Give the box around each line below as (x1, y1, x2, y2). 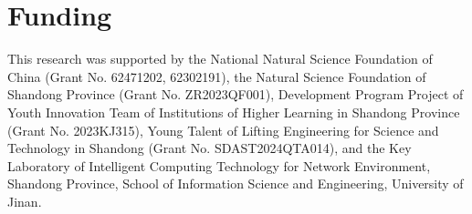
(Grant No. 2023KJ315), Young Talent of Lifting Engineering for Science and (7, 120, 439, 139)
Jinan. (7, 191, 42, 210)
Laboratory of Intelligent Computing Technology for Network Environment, (7, 156, 431, 175)
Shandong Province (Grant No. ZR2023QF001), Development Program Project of (7, 85, 464, 104)
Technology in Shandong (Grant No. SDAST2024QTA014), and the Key (7, 138, 412, 158)
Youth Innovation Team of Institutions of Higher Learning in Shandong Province (7, 102, 460, 121)
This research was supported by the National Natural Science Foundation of (7, 49, 433, 68)
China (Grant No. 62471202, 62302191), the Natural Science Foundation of (7, 66, 426, 86)
